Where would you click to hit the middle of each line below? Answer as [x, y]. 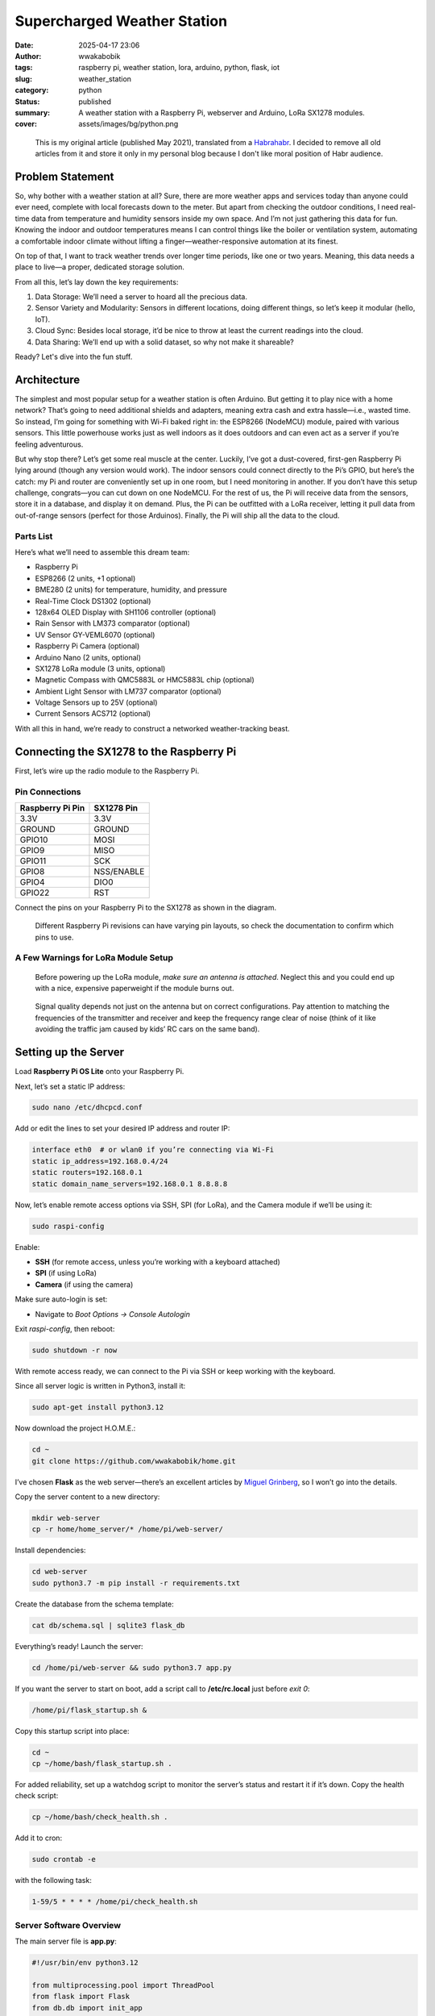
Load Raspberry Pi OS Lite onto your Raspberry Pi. [99, 1072]
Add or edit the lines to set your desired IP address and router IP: [122, 1128]
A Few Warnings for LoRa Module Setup [94, 958]
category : [32, 90]
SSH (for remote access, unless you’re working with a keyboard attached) [158, 1261]
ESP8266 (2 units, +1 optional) [85, 578]
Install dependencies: [50, 1550]
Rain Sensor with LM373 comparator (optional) [113, 623]
